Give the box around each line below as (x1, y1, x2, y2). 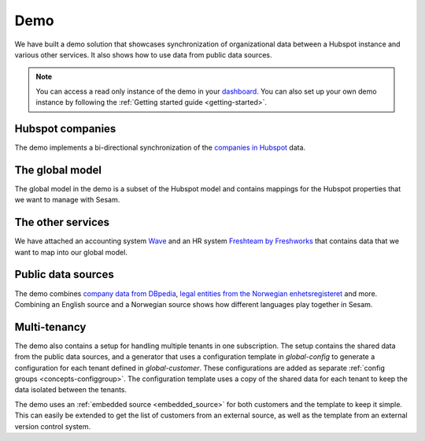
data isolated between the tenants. (14, 385, 128, 395)
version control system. (14, 421, 91, 431)
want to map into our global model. (14, 247, 128, 257)
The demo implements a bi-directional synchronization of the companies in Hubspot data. (14, 143, 306, 153)
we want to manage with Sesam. (14, 195, 120, 205)
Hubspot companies (14, 122, 116, 135)
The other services (14, 216, 110, 229)
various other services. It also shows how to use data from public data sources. (14, 50, 272, 59)
